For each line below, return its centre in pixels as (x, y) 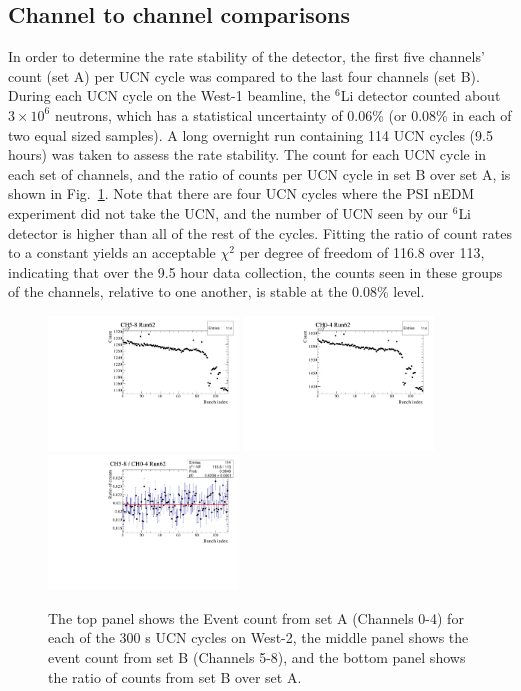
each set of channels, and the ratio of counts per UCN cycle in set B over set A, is (259, 173)
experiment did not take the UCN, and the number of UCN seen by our (228, 212)
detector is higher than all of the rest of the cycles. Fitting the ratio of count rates (260, 232)
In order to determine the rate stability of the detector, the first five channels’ (246, 56)
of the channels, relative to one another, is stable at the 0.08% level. (216, 291)
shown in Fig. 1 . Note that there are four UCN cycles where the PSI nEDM (241, 193)
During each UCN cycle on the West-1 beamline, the (169, 95)
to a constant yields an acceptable (112, 252)
